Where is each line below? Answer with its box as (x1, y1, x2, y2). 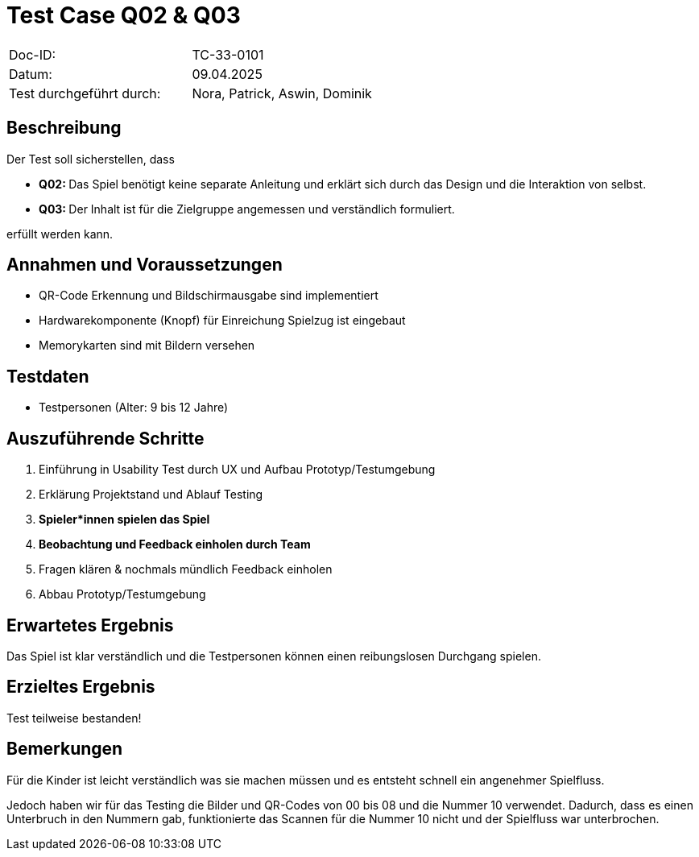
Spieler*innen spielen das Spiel (39, 512, 210, 527)
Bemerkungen (6, 739, 123, 760)
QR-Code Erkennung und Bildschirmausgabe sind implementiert (39, 288, 378, 303)
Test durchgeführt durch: (9, 85, 161, 101)
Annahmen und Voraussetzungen (6, 255, 283, 275)
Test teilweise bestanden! (6, 710, 142, 725)
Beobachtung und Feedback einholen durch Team (39, 537, 311, 552)
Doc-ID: (9, 46, 56, 63)
